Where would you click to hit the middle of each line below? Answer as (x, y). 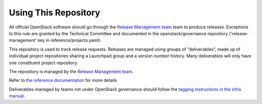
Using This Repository (55, 13)
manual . (17, 96)
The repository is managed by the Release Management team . (71, 71)
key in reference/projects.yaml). (69, 40)
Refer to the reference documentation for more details (63, 80)
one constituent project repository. (44, 63)
